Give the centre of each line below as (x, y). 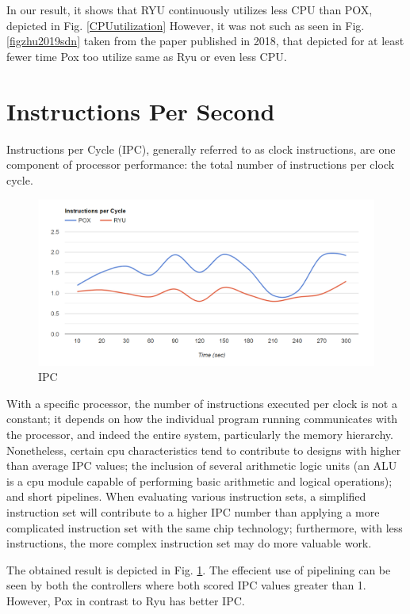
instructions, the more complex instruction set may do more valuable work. (189, 543)
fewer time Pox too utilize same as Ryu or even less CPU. (147, 56)
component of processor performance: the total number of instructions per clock (201, 164)
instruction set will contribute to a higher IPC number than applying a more (193, 511)
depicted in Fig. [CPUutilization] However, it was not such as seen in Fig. (186, 25)
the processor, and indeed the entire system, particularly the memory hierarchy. (200, 434)
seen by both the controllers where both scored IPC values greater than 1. (186, 585)
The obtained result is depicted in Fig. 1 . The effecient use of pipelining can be (199, 569)
